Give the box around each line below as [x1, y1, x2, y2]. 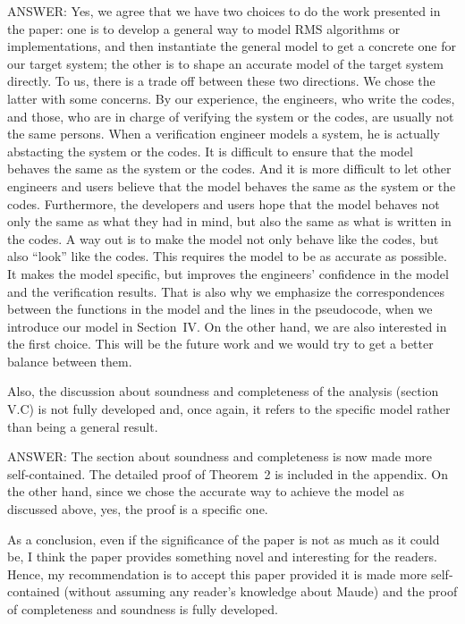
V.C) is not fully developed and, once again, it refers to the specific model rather [7, 400, 451, 418]
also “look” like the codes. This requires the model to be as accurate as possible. [7, 247, 447, 266]
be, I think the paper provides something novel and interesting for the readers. [7, 547, 437, 566]
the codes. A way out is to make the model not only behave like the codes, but [7, 229, 439, 248]
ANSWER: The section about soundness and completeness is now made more [7, 447, 432, 466]
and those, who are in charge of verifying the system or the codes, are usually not [7, 106, 454, 125]
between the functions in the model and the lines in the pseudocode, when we [7, 299, 433, 318]
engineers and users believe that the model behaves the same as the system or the [7, 176, 456, 195]
